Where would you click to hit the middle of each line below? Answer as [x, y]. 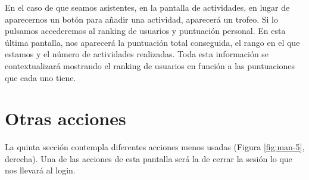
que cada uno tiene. [40, 77]
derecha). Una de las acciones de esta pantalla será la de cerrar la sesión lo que [149, 158]
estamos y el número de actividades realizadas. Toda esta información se [137, 54]
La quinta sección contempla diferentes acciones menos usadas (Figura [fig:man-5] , [155, 147]
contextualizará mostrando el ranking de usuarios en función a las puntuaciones [150, 65]
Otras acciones [65, 118]
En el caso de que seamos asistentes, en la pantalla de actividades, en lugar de [147, 7]
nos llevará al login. [40, 170]
